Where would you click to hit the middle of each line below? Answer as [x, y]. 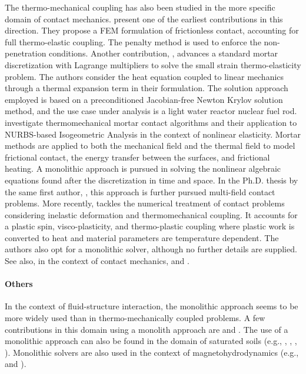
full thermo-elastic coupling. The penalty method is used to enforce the [133, 41]
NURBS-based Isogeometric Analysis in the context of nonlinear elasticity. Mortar [153, 134]
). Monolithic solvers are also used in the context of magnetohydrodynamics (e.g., [152, 352]
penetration [26, 53]
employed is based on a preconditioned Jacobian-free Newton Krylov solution [144, 99]
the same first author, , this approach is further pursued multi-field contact [140, 191]
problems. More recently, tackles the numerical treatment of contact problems [145, 203]
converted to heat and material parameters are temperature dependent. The [142, 237]
